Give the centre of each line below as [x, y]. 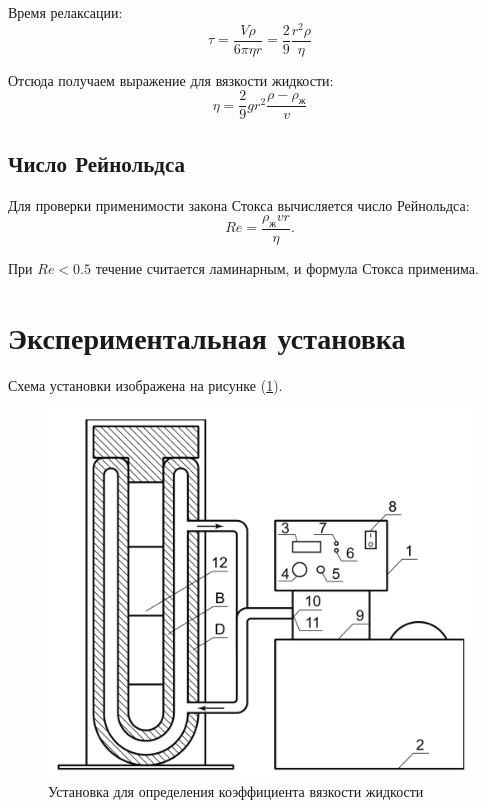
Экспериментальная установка [207, 336]
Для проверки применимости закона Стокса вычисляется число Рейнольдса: [239, 204]
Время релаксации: [65, 12]
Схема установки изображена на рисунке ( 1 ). [145, 384]
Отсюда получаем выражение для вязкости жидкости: [171, 79]
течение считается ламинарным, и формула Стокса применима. [287, 268]
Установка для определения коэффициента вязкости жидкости [236, 790]
